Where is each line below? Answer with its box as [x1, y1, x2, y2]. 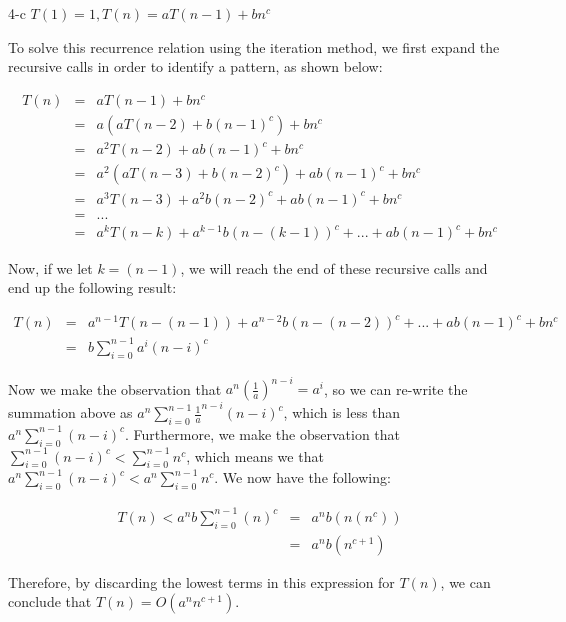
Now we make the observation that [8, 378, 222, 399]
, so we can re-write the [323, 378, 468, 399]
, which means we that [186, 445, 324, 466]
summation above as [8, 402, 133, 423]
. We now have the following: [214, 467, 391, 488]
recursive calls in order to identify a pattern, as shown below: [8, 56, 383, 77]
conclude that [8, 591, 92, 612]
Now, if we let [8, 257, 93, 278]
